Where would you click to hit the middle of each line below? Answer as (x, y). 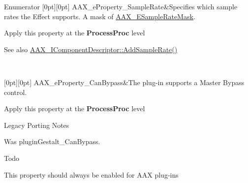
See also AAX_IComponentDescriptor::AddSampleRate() (91, 49)
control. (15, 92)
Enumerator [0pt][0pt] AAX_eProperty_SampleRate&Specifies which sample (121, 6)
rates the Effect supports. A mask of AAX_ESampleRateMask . (100, 16)
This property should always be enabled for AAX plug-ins (91, 174)
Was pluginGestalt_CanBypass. (52, 141)
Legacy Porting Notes (37, 125)
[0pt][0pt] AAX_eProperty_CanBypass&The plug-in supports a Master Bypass (124, 82)
